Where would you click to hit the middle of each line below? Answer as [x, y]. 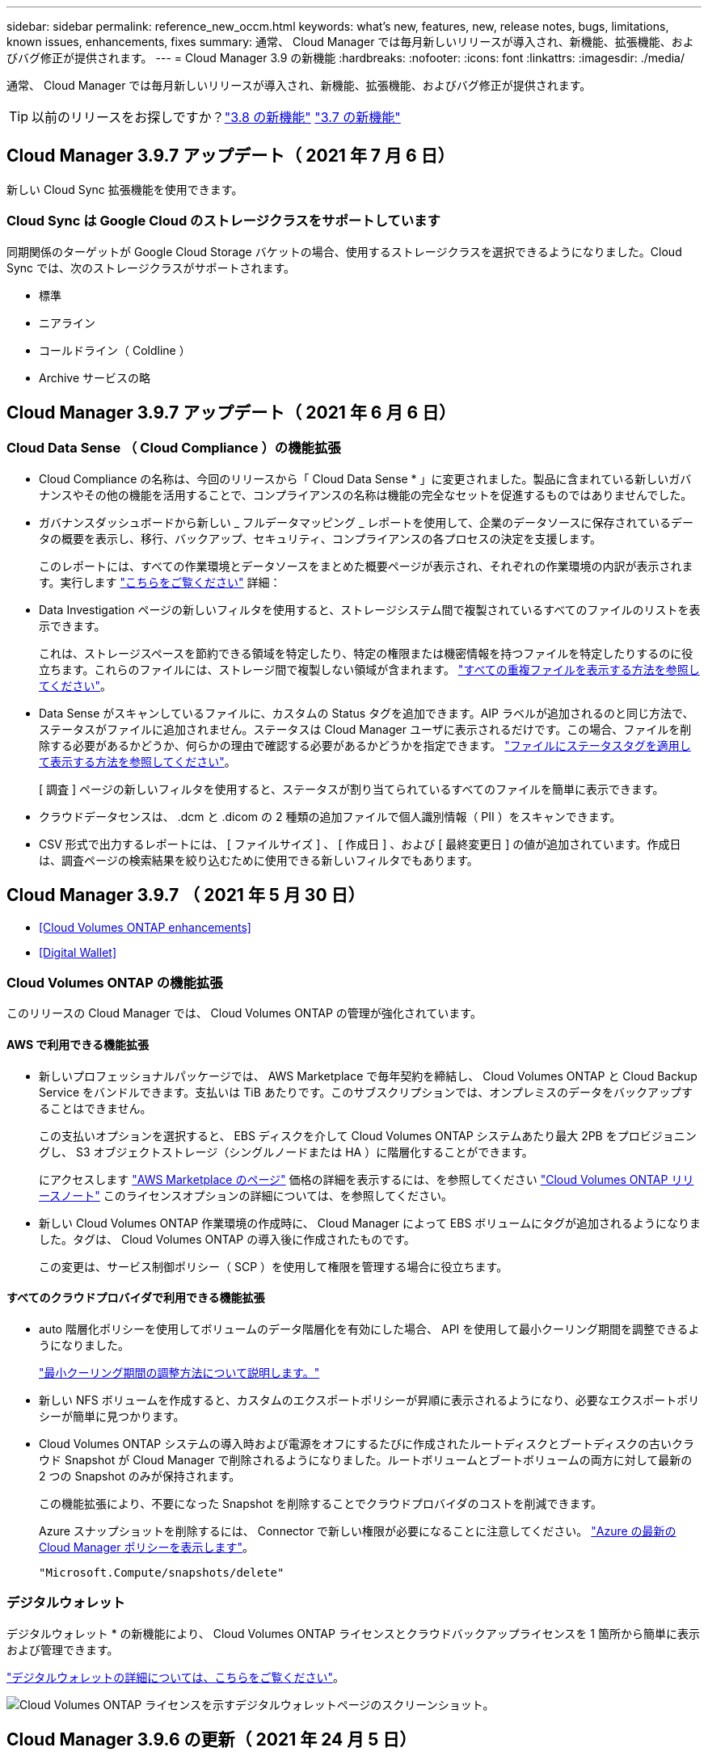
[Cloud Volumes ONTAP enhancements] [145, 927]
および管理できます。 [63, 1649]
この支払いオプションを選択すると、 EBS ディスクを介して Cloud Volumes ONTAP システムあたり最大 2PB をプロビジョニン [368, 1135]
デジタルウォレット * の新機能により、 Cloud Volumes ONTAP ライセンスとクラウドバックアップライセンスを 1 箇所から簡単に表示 [353, 1633]
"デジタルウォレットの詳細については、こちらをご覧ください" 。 [176, 1677]
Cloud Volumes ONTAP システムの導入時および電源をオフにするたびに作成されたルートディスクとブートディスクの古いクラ [367, 1443]
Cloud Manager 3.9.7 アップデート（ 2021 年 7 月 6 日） [231, 156]
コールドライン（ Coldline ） [115, 350]
